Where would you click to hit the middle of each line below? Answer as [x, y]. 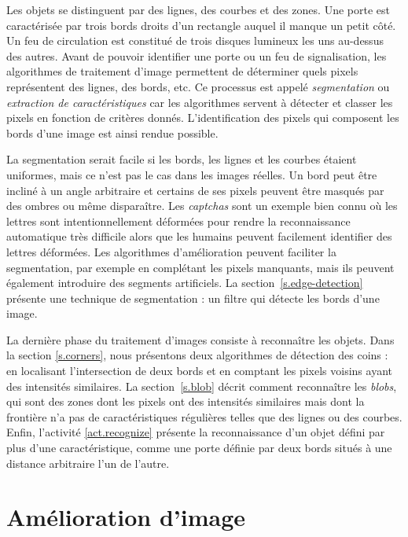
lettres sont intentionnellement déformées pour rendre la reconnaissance [178, 221]
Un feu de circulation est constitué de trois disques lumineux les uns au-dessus [195, 40]
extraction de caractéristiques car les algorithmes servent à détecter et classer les [200, 102]
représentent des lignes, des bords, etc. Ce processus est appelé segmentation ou [198, 86]
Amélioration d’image [126, 517]
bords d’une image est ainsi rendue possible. [112, 132]
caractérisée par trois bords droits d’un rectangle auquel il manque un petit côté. [201, 25]
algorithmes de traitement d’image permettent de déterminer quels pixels [182, 71]
